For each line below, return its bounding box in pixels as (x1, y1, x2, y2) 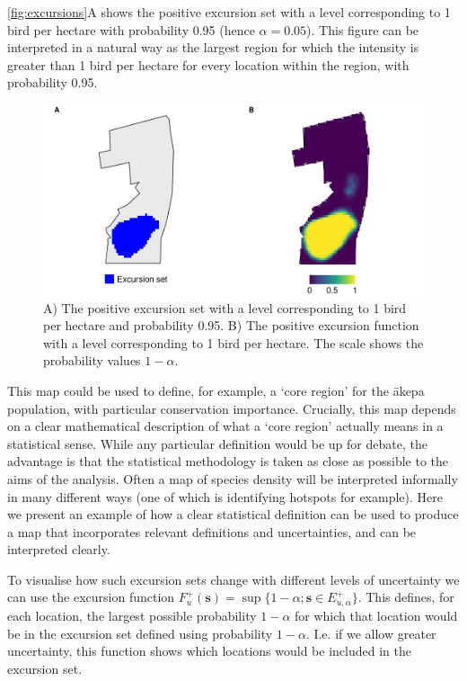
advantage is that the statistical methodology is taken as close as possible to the (7, 452, 449, 470)
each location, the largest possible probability (7, 605, 257, 624)
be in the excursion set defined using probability (7, 623, 273, 642)
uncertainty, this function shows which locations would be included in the (7, 641, 411, 660)
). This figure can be (306, 20, 419, 39)
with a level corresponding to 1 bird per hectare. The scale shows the (43, 333, 424, 352)
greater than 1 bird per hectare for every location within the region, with (7, 55, 410, 74)
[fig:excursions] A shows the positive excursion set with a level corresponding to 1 (7, 3, 451, 21)
